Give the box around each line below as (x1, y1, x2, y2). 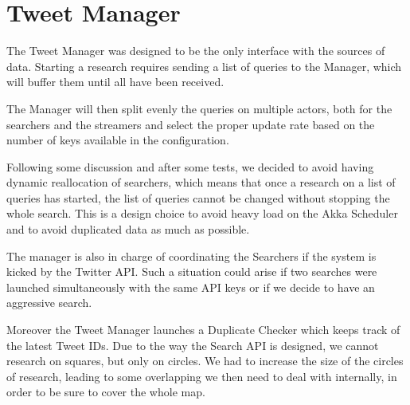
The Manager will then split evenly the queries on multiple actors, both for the (6, 100, 392, 116)
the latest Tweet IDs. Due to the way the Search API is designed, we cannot (6, 336, 379, 353)
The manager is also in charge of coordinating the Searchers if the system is (6, 247, 377, 264)
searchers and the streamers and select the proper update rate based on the (6, 116, 375, 132)
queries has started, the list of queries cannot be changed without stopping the (6, 189, 390, 206)
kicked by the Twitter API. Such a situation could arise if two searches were (6, 263, 377, 280)
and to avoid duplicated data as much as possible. (6, 221, 250, 238)
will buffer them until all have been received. (6, 73, 225, 90)
